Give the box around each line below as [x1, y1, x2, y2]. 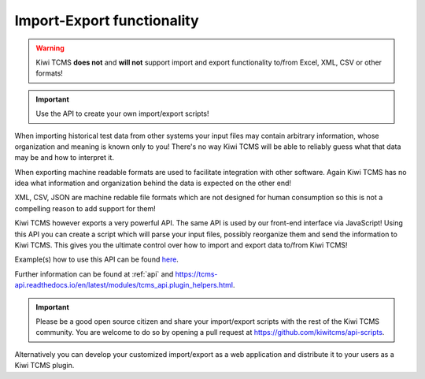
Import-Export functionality [14, 12, 200, 29]
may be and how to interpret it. [14, 153, 114, 162]
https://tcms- [175, 269, 218, 279]
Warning [35, 43, 65, 53]
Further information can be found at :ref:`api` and [14, 269, 174, 279]
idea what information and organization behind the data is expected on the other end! [14, 178, 291, 188]
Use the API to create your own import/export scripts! [35, 109, 209, 118]
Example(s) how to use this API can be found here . [14, 255, 179, 264]
